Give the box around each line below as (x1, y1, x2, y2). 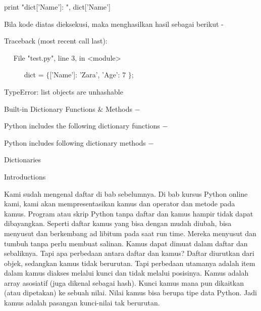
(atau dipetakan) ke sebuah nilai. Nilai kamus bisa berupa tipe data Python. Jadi (4, 287, 257, 298)
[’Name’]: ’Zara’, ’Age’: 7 (49, 69, 126, 80)
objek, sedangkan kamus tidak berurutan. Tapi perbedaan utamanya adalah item (4, 257, 255, 268)
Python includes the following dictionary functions (4, 120, 160, 131)
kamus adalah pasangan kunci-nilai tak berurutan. (4, 297, 160, 308)
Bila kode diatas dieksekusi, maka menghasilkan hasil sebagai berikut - (4, 18, 224, 29)
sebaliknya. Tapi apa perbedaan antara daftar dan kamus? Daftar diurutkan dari (4, 248, 254, 258)
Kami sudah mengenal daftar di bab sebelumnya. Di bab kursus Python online (4, 188, 248, 199)
